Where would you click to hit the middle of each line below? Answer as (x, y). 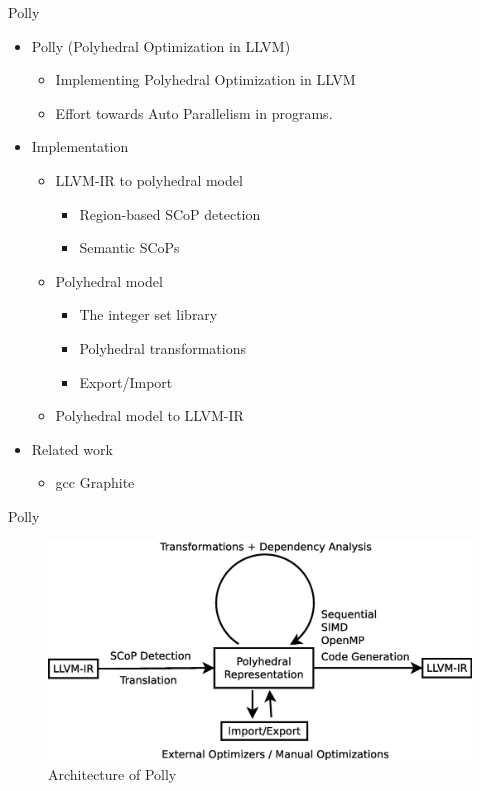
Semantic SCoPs (129, 247)
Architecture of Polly (112, 773)
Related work (72, 448)
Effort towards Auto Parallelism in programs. (194, 112)
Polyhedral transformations (162, 347)
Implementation (80, 146)
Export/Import (126, 381)
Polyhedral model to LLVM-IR (149, 415)
